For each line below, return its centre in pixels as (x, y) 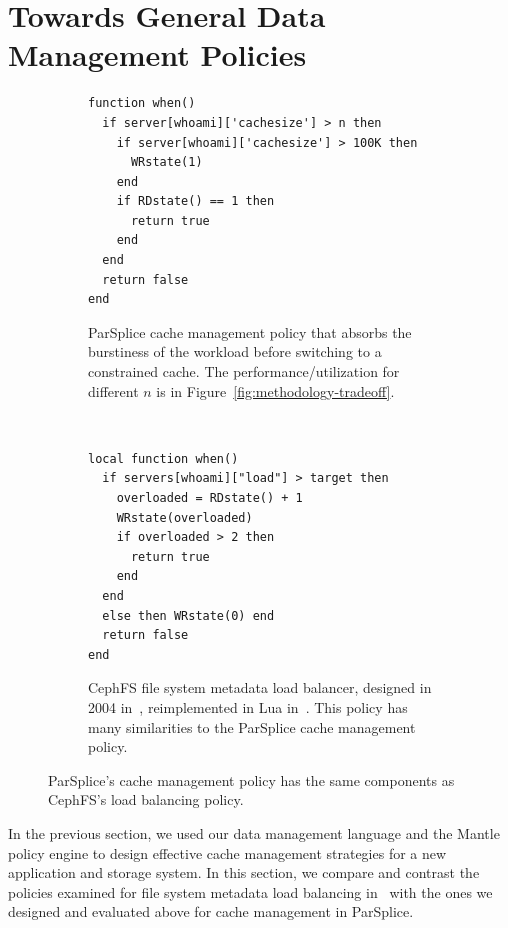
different (113, 390)
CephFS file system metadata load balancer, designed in (260, 687)
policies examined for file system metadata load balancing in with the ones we (250, 891)
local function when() (163, 458)
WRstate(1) (166, 162)
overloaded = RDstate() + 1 (209, 498)
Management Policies (157, 54)
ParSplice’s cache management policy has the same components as (251, 779)
